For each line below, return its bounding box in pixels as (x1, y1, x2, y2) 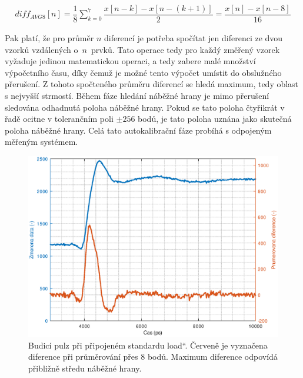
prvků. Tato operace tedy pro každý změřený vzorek (91, 43, 280, 55)
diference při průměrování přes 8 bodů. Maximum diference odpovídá (28, 350, 278, 363)
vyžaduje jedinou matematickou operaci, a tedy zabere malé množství (5, 55, 256, 67)
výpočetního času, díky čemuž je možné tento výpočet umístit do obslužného (5, 66, 282, 78)
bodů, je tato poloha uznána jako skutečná (138, 112, 292, 125)
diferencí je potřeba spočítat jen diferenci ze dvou (104, 32, 283, 44)
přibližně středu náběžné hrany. (28, 362, 142, 374)
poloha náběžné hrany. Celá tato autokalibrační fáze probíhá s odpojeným (5, 124, 272, 136)
